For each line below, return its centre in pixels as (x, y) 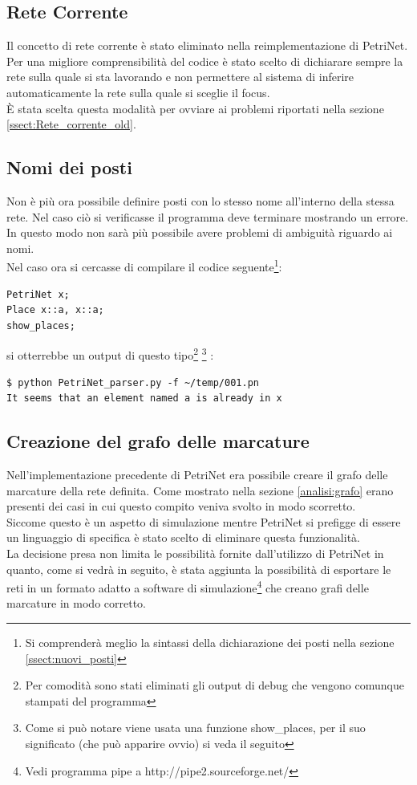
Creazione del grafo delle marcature (158, 441)
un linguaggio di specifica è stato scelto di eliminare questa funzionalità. (183, 537)
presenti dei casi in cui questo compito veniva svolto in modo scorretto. (181, 506)
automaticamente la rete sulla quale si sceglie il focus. (138, 92)
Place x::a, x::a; (55, 310)
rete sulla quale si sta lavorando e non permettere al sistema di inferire (180, 77)
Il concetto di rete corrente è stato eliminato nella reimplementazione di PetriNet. (207, 45)
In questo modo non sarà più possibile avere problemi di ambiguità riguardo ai (200, 232)
